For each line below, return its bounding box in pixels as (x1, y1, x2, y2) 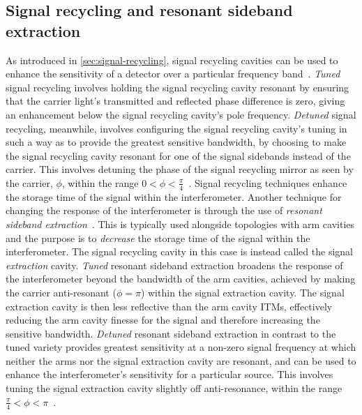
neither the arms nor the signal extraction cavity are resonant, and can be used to (6, 353, 356, 368)
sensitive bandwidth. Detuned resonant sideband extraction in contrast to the (6, 326, 336, 340)
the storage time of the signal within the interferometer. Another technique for (6, 189, 342, 204)
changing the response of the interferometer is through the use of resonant (6, 203, 322, 218)
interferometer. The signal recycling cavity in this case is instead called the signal (6, 244, 353, 259)
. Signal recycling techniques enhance (188, 175, 347, 190)
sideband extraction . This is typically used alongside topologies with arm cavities (6, 216, 355, 231)
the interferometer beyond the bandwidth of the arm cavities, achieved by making (6, 271, 356, 286)
